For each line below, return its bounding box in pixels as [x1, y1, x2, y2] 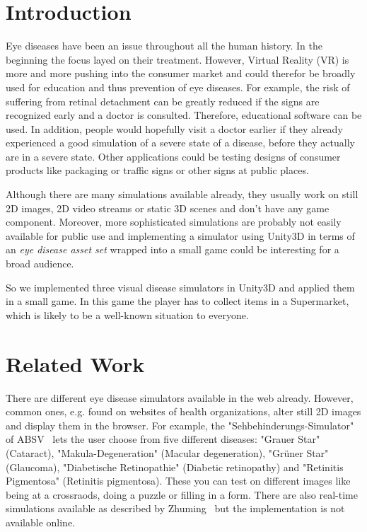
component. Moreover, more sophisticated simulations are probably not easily [6, 214, 342, 229]
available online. [6, 514, 76, 529]
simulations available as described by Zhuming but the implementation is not [6, 501, 345, 516]
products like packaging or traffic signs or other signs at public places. [6, 163, 309, 178]
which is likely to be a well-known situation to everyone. [6, 307, 249, 322]
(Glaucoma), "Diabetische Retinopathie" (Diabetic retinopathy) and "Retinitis [6, 459, 344, 474]
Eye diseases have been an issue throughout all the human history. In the [6, 38, 322, 53]
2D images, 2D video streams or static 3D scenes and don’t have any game [6, 200, 330, 215]
